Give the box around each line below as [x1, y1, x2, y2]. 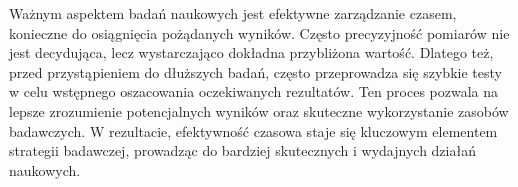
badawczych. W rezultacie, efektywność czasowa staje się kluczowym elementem [9, 120, 498, 141]
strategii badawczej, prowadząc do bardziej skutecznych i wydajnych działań [9, 140, 476, 161]
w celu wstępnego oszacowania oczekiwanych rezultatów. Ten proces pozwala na [9, 81, 499, 102]
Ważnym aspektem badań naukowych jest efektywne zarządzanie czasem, [9, 3, 457, 23]
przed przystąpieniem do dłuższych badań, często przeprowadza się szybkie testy [9, 61, 502, 82]
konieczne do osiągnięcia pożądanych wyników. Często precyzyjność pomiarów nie [9, 22, 510, 43]
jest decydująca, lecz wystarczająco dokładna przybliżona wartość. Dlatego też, [9, 42, 494, 63]
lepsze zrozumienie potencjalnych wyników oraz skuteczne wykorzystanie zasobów [9, 100, 509, 121]
